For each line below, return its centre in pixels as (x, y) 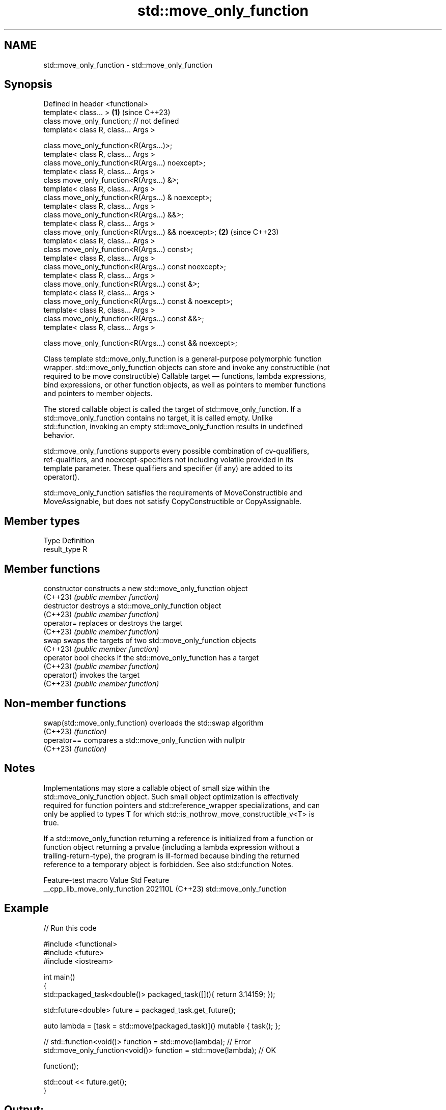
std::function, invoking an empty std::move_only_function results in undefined (173, 427)
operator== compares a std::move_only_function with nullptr (144, 740)
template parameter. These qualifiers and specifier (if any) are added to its (168, 468)
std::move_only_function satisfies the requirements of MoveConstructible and (173, 493)
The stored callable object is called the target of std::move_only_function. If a (172, 409)
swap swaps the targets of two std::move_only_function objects (150, 641)
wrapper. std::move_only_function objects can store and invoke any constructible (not (187, 368)
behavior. (59, 435)
